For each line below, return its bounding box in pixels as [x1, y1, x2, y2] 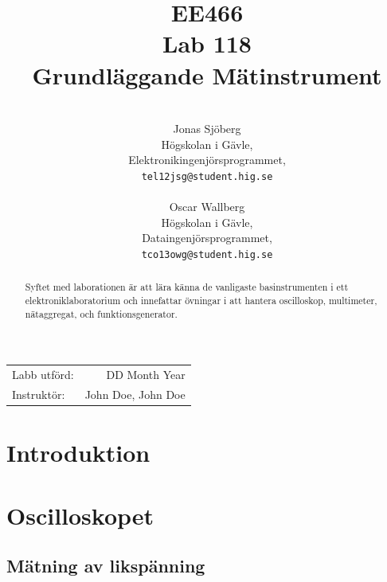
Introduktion [6, 436, 150, 469]
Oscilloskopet [6, 498, 154, 531]
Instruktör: [12, 385, 65, 402]
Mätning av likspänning [6, 553, 205, 578]
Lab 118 [162, 27, 252, 60]
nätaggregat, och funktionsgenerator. [25, 307, 178, 320]
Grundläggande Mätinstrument [32, 58, 382, 91]
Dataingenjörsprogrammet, [142, 229, 272, 246]
